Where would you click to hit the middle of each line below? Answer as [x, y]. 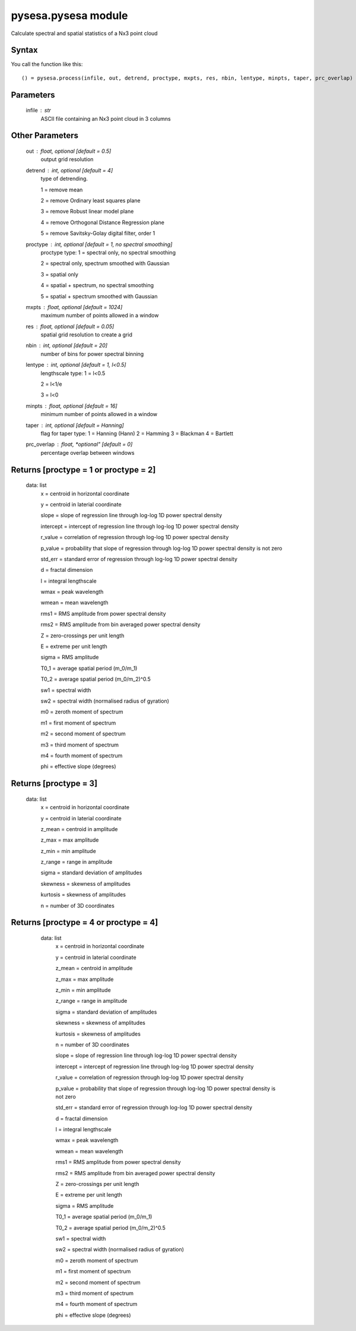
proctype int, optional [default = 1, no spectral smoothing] [99, 244]
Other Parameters [45, 136]
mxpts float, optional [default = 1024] [74, 307]
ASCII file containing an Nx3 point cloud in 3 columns [106, 118]
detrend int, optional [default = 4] [69, 170]
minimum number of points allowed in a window [99, 414]
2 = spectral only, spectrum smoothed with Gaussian [105, 263]
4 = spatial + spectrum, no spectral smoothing [97, 285]
